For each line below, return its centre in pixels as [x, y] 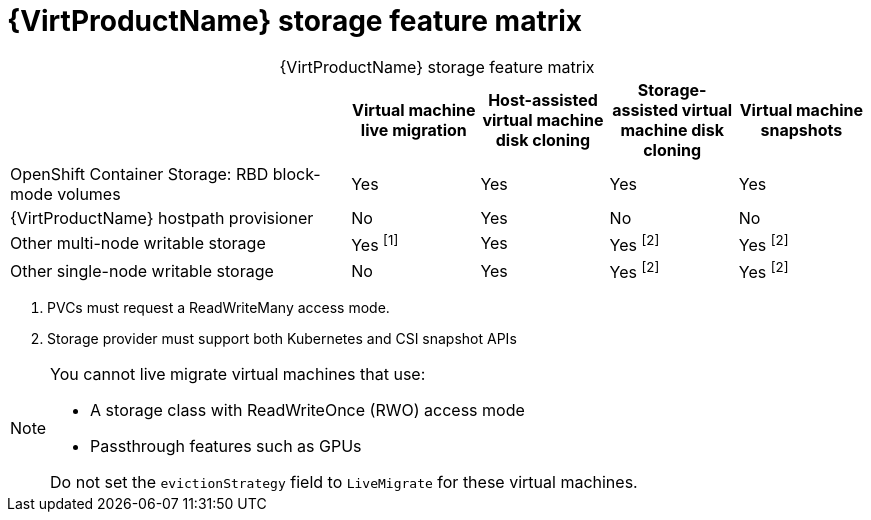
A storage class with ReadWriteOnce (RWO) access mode [307, 410]
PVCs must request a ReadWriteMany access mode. [218, 308]
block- [296, 173]
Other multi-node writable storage [138, 243]
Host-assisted [543, 99]
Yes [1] [375, 243]
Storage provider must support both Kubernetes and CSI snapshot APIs [282, 339]
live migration [413, 129]
